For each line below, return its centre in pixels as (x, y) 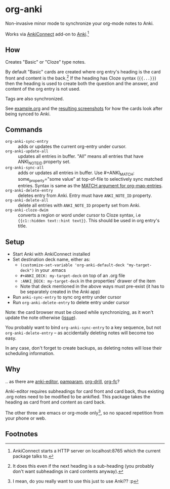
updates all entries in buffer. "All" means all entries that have (81, 156)
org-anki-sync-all (25, 168)
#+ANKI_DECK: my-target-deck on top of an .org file (73, 276)
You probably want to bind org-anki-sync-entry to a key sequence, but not (83, 328)
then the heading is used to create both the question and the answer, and (82, 84)
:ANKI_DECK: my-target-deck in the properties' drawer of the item (88, 281)
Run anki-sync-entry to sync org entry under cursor (67, 297)
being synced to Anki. (28, 114)
